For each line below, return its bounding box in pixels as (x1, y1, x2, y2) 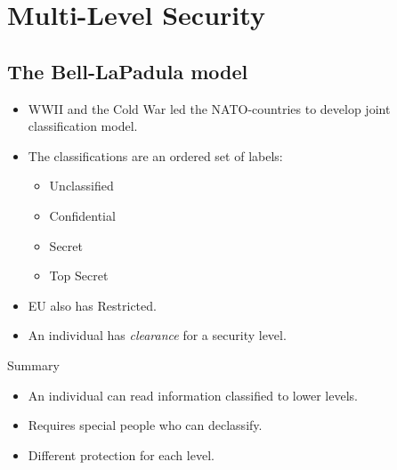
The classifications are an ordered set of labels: (28, 146, 283, 165)
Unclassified (49, 176, 114, 195)
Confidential (49, 206, 116, 224)
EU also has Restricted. (28, 296, 157, 314)
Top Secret (49, 266, 109, 285)
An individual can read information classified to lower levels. (28, 385, 358, 404)
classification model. (28, 117, 138, 135)
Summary (7, 355, 60, 374)
